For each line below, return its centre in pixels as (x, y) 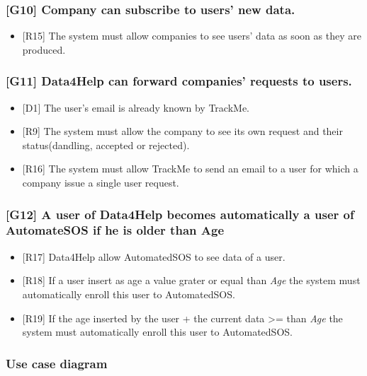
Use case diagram (57, 363)
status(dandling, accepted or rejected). (106, 145)
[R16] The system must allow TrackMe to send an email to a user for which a (190, 169)
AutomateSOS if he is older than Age (115, 230)
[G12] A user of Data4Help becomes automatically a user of (180, 214)
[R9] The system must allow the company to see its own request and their (182, 131)
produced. (44, 49)
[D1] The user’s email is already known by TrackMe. (136, 107)
